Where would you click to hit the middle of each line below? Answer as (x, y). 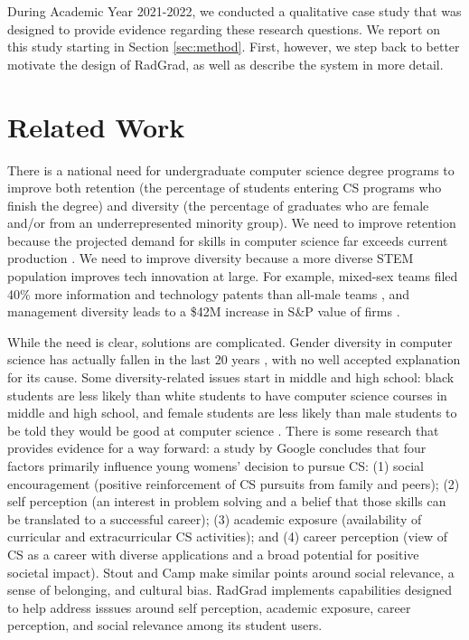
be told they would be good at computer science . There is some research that (223, 430)
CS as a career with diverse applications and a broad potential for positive (213, 554)
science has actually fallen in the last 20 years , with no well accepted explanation (234, 359)
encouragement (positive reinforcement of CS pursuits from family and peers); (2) (234, 483)
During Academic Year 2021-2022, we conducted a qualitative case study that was (234, 11)
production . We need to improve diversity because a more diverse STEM (211, 258)
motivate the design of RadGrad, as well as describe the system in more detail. (225, 64)
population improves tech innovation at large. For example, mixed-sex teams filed (233, 276)
